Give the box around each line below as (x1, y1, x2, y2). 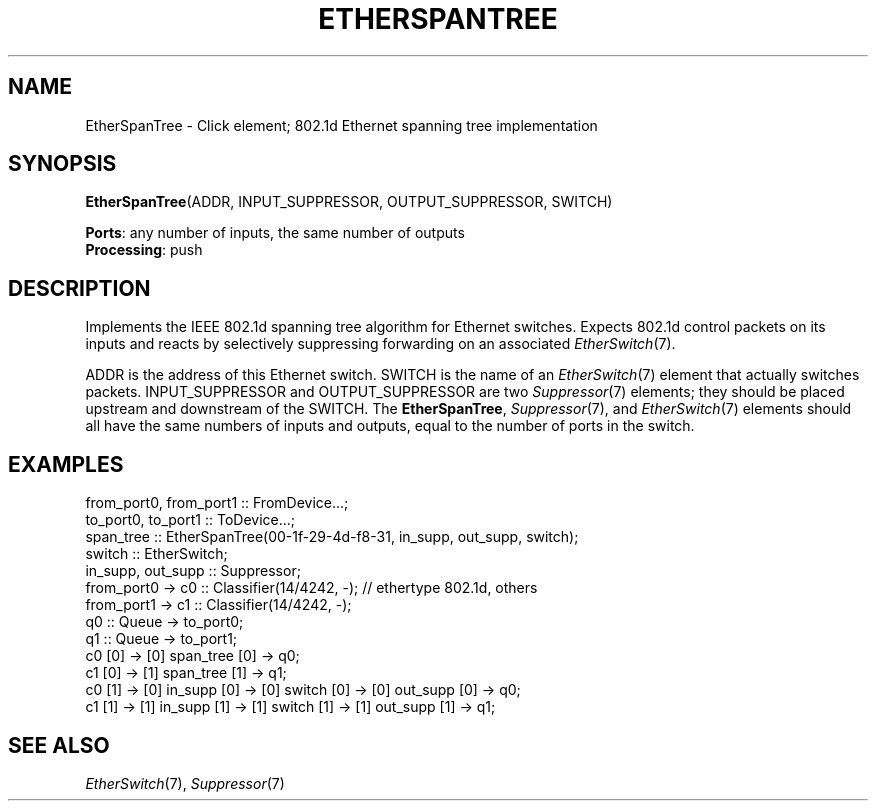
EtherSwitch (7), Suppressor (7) (85, 774, 285, 792)
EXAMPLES (8, 451, 124, 477)
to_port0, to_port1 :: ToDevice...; (85, 511, 296, 529)
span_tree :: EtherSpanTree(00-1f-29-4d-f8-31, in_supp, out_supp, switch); (85, 528, 579, 546)
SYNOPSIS (8, 151, 117, 177)
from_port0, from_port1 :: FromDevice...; (85, 494, 349, 512)
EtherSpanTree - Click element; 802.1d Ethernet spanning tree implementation (85, 116, 598, 134)
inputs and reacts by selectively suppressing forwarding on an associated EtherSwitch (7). (85, 335, 676, 353)
